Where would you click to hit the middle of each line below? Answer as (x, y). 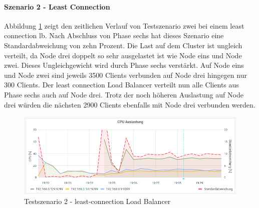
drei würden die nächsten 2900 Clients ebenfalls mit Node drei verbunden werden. (130, 104)
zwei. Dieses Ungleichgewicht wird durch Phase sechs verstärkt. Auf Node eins (124, 65)
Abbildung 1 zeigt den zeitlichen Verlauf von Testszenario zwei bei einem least (124, 25)
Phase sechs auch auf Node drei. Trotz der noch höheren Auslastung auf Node (124, 94)
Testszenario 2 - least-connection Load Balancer (97, 201)
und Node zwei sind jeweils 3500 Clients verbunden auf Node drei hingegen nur (125, 75)
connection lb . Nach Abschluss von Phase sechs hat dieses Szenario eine (114, 35)
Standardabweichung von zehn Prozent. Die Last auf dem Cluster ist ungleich (123, 45)
